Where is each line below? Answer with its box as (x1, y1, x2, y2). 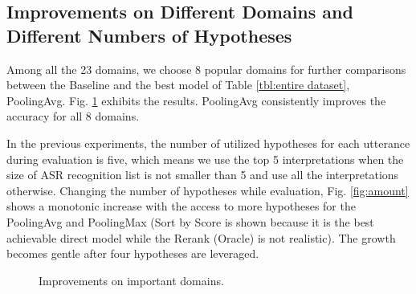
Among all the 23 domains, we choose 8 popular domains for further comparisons (6, 60, 406, 77)
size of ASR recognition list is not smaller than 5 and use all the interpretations (6, 166, 399, 183)
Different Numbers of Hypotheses (6, 22, 292, 47)
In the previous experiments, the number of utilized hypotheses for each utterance (6, 134, 410, 151)
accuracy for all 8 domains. (6, 108, 140, 125)
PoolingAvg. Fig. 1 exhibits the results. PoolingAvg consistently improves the (6, 92, 386, 108)
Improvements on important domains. (39, 272, 224, 288)
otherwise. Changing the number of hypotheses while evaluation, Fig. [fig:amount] (6, 182, 409, 198)
